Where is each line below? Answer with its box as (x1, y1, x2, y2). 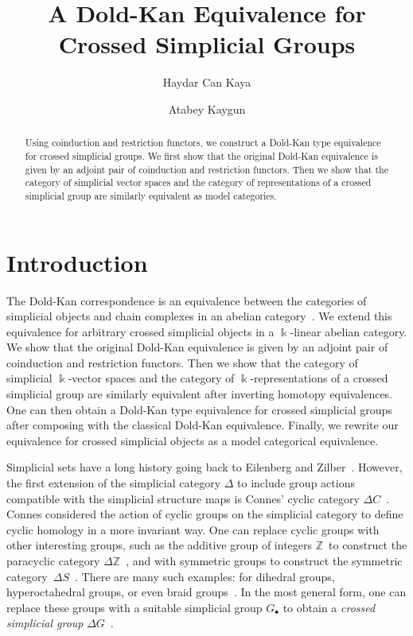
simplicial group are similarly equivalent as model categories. (25, 188, 277, 202)
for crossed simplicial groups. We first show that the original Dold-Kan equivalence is (25, 149, 378, 162)
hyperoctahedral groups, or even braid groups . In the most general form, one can (6, 584, 407, 600)
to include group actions (237, 475, 355, 491)
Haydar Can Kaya (162, 74, 251, 91)
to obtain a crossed (282, 599, 376, 615)
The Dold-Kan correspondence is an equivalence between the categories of (6, 292, 367, 308)
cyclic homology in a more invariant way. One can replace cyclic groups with (6, 521, 380, 537)
